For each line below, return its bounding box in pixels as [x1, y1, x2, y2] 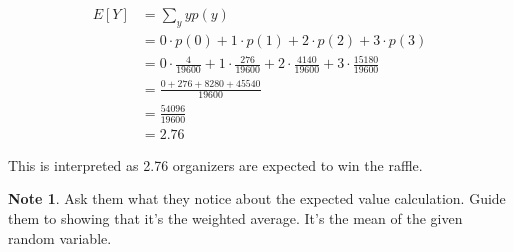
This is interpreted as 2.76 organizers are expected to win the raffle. [8, 154, 423, 175]
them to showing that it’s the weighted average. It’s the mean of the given [8, 208, 463, 228]
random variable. [8, 227, 112, 248]
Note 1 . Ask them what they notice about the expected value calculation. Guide [8, 188, 506, 209]
